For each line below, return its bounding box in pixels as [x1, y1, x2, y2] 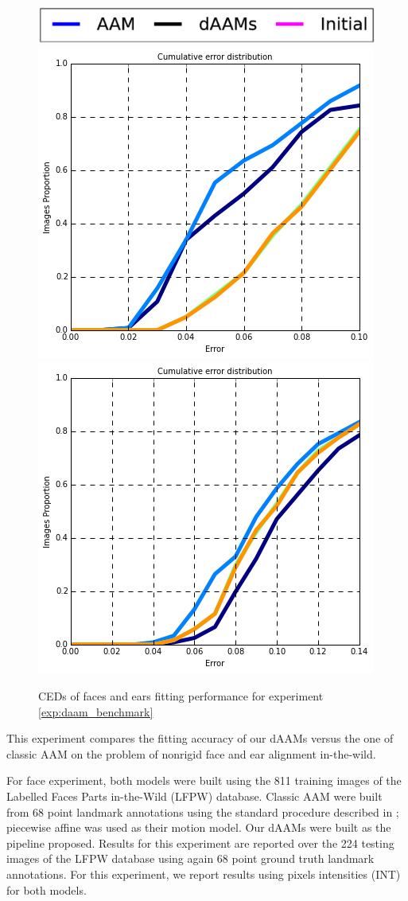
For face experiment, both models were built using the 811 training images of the [6, 772, 402, 789]
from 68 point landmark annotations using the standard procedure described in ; [6, 803, 399, 820]
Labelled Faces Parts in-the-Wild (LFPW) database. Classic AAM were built [6, 787, 383, 804]
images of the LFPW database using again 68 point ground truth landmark [6, 850, 375, 867]
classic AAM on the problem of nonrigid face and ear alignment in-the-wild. [6, 745, 376, 762]
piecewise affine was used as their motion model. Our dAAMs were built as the [6, 819, 391, 836]
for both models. [6, 881, 87, 898]
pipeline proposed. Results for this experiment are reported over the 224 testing [6, 834, 394, 851]
